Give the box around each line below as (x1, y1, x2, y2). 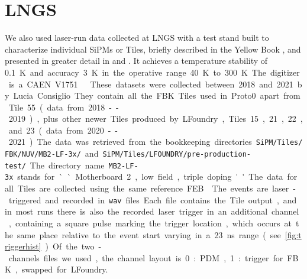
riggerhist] (5, 240, 41, 252)
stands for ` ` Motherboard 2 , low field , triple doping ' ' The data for (17, 170, 298, 183)
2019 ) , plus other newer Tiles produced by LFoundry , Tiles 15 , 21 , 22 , (8, 112, 303, 125)
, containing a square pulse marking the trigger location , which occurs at (8, 216, 292, 229)
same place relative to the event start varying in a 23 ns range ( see (17, 228, 281, 241)
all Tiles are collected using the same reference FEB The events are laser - (5, 182, 296, 194)
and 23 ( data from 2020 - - (8, 124, 118, 136)
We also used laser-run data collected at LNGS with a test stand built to (5, 31, 269, 44)
